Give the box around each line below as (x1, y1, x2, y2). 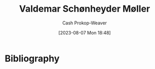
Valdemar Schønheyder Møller (19, 3, 150, 15)
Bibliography (5, 53, 60, 64)
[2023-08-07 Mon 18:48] (58, 29, 111, 36)
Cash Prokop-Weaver (62, 20, 107, 26)
